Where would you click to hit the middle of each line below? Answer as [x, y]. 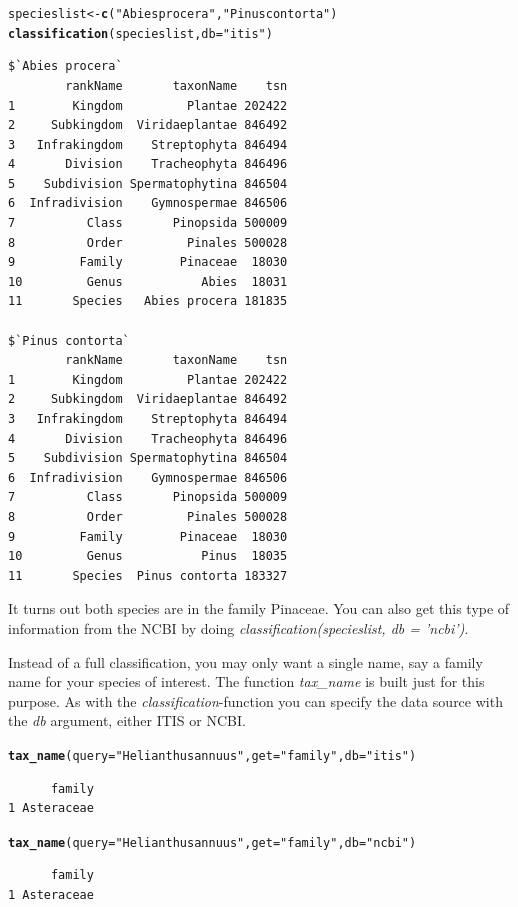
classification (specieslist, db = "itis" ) [140, 33]
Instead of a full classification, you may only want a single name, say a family [245, 661]
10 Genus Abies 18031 [148, 281]
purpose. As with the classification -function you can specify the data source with [255, 700]
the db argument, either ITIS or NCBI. [127, 720]
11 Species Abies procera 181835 [148, 301]
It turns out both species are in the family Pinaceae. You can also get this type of [259, 608]
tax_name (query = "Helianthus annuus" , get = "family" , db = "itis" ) [212, 755]
